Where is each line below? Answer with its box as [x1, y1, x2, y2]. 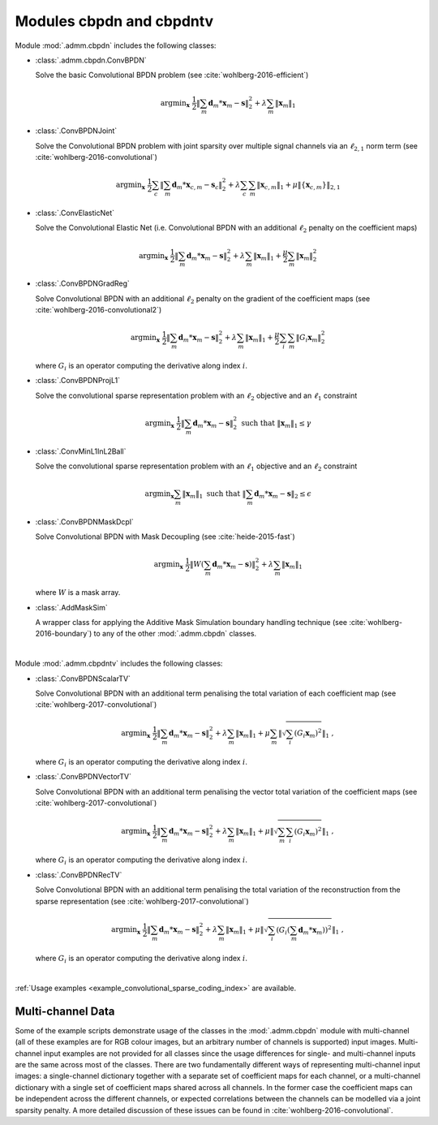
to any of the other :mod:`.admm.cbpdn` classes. [93, 629, 257, 639]
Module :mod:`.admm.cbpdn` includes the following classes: [15, 41, 217, 50]
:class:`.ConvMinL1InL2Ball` [35, 446, 127, 456]
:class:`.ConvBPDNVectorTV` [35, 772, 132, 782]
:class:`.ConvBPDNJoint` [35, 126, 118, 136]
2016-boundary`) [35, 629, 92, 639]
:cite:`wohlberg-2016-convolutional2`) [35, 305, 162, 314]
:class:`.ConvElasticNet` [35, 208, 115, 218]
